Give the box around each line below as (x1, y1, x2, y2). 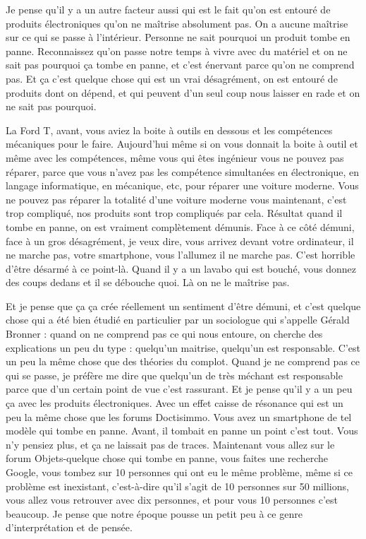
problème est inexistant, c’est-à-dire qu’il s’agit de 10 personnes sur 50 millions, (6, 478, 349, 493)
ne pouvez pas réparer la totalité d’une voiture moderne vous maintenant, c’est (6, 191, 347, 206)
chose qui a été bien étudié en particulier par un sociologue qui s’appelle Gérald (6, 312, 350, 327)
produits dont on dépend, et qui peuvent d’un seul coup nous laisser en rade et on (6, 85, 360, 100)
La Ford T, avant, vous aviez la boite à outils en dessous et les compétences (6, 122, 333, 137)
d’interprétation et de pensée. (6, 520, 133, 535)
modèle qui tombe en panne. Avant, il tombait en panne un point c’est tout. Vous (6, 423, 358, 438)
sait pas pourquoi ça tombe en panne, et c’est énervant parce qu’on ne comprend (6, 57, 355, 72)
